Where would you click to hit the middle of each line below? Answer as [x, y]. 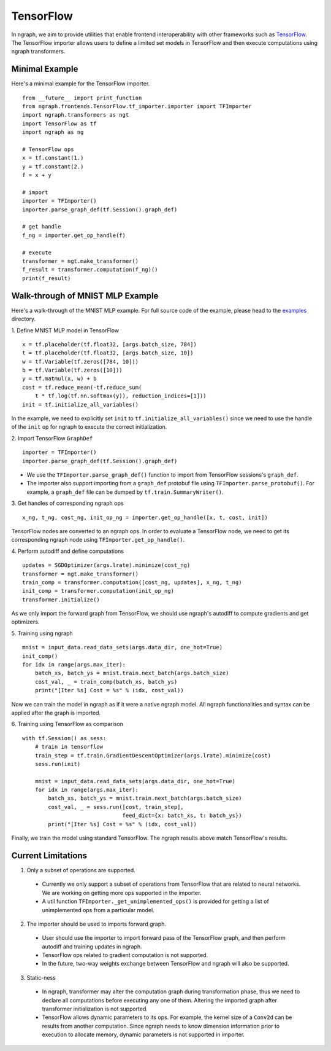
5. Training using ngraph [42, 633]
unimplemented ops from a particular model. [98, 910]
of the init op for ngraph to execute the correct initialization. [89, 427]
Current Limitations [49, 855]
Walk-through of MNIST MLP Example [85, 296]
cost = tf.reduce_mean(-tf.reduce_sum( [82, 387]
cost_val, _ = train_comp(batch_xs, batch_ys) [106, 682]
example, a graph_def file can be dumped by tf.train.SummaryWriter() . [125, 492]
